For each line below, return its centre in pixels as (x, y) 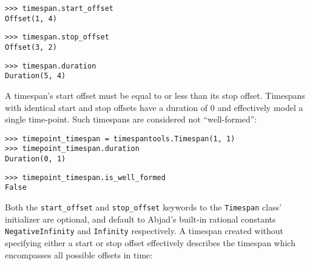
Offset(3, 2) (31, 47)
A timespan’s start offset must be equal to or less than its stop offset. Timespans (155, 95)
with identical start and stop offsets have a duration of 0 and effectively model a (154, 107)
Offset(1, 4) (31, 18)
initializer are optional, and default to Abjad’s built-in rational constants (140, 219)
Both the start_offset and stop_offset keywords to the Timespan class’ (143, 207)
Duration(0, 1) (35, 159)
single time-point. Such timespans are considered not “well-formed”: (131, 119)
